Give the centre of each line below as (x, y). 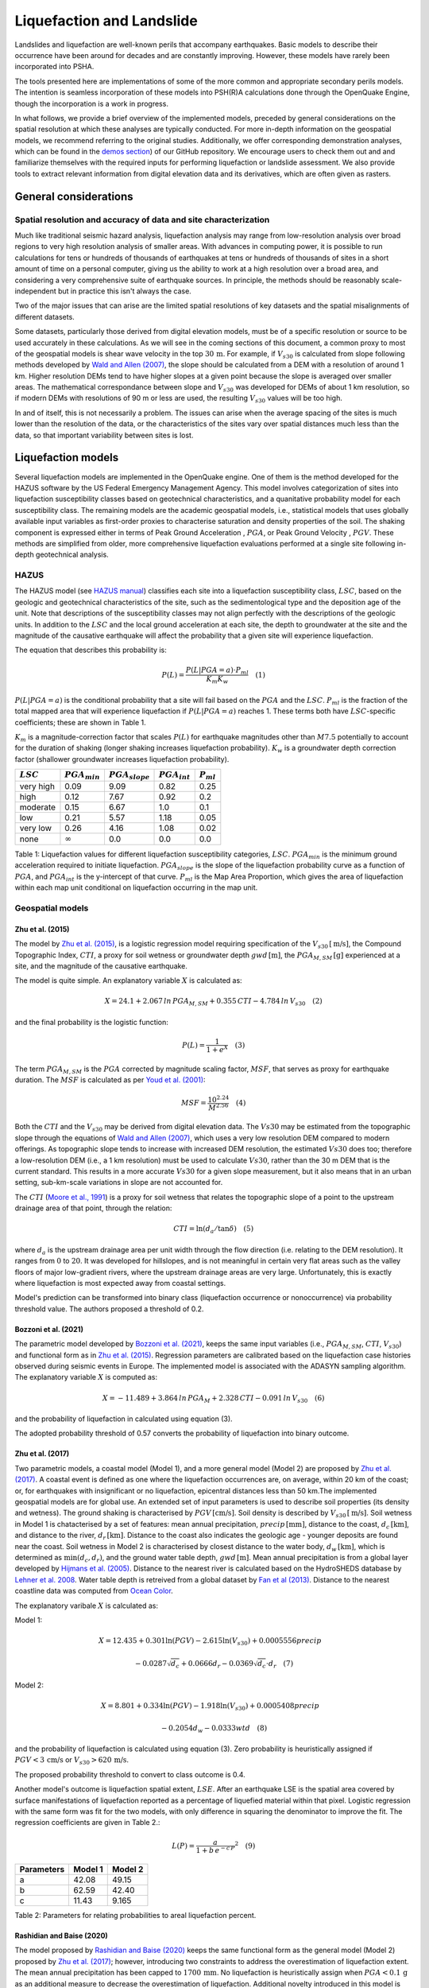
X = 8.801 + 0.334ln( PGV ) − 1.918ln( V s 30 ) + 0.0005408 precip (210, 1706)
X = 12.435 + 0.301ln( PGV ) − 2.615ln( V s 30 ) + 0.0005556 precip (210, 1642)
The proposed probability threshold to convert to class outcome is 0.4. (130, 1774)
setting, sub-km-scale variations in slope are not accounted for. (119, 1182)
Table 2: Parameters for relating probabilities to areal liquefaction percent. (135, 1916)
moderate (37, 807)
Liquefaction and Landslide (106, 21)
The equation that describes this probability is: (91, 650)
